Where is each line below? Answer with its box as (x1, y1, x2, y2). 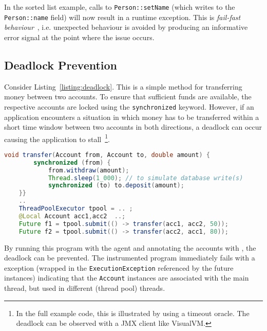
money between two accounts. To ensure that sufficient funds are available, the (4, 91, 252, 102)
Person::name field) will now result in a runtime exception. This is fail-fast (4, 11, 241, 22)
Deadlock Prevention (4, 57, 118, 73)
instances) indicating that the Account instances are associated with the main (4, 272, 249, 283)
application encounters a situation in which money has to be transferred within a (4, 111, 259, 122)
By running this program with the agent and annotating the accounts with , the (4, 242, 256, 253)
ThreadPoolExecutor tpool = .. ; (18, 205, 133, 213)
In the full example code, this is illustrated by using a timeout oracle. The (16, 307, 250, 318)
